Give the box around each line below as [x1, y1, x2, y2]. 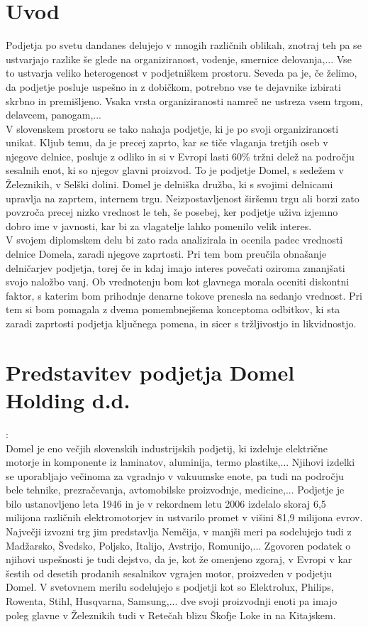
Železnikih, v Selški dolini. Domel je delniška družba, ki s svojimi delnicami [6, 177, 333, 192]
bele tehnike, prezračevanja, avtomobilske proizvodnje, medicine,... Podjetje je [6, 482, 345, 497]
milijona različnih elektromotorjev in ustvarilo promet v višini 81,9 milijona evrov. [6, 510, 363, 525]
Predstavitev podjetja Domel [6, 357, 295, 386]
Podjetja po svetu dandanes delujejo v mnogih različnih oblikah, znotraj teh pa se [6, 38, 362, 53]
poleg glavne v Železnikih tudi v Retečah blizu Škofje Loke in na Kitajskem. [6, 607, 336, 622]
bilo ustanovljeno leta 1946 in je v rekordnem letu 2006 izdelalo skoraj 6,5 [6, 496, 326, 511]
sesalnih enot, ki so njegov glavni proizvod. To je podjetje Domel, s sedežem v [6, 163, 344, 178]
